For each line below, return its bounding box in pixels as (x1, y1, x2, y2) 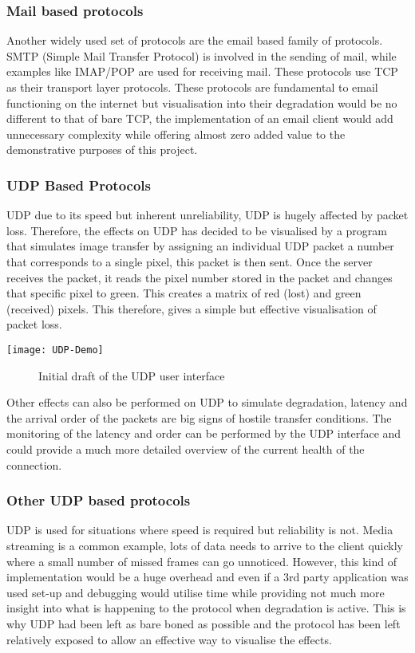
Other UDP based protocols (6, 490, 191, 510)
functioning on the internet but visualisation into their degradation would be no (6, 94, 397, 111)
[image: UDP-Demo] (6, 344, 104, 356)
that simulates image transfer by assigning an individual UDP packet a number (6, 238, 394, 254)
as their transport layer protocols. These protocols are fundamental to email (6, 79, 378, 95)
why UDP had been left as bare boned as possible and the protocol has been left (6, 615, 401, 631)
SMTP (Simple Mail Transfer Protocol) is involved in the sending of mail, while (6, 47, 397, 64)
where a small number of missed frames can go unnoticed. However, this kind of (6, 553, 397, 569)
